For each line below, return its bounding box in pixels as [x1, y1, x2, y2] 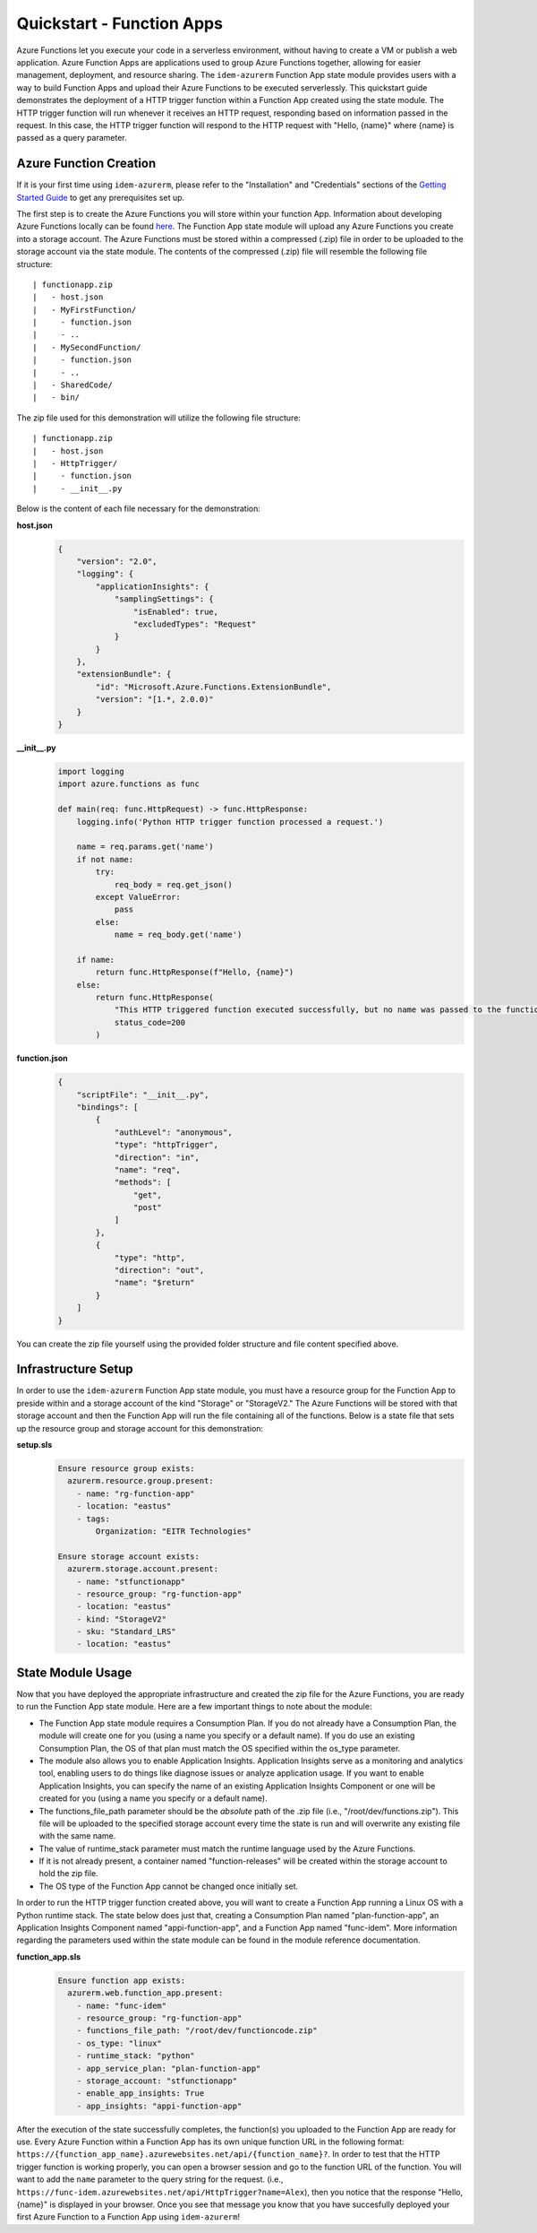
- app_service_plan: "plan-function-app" [76, 2063, 261, 2073]
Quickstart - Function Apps [16, 13, 224, 33]
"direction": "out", [114, 1265, 205, 1276]
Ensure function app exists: [57, 1975, 186, 1986]
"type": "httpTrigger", [114, 1139, 219, 1150]
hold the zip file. [38, 1868, 98, 1879]
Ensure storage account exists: [57, 1551, 200, 1562]
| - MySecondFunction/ [32, 342, 141, 352]
